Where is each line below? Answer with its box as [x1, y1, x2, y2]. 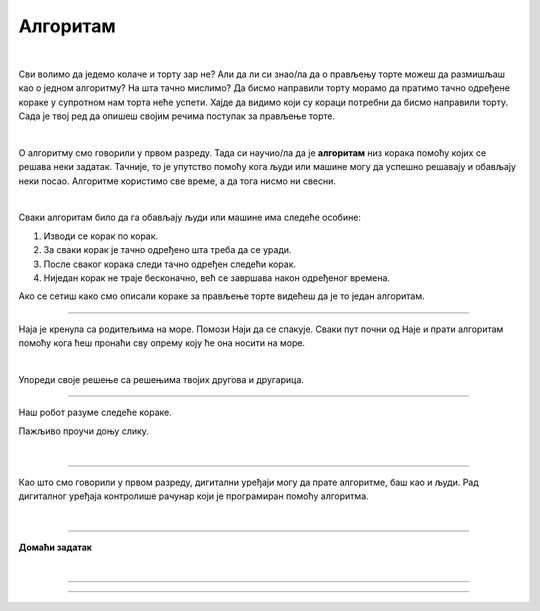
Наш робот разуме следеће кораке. [18, 406, 172, 419]
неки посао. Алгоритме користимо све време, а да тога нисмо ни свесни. [18, 175, 337, 187]
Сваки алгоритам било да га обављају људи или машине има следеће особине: [18, 211, 362, 224]
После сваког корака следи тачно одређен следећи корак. [43, 258, 297, 270]
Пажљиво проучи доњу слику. [18, 425, 150, 437]
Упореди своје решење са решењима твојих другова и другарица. [18, 373, 305, 385]
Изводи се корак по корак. [43, 230, 159, 242]
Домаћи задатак [18, 541, 92, 553]
